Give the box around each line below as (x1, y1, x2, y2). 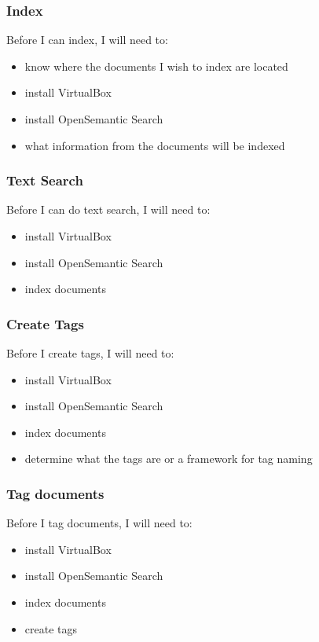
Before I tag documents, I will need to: (6, 515, 192, 531)
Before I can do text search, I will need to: (6, 201, 211, 218)
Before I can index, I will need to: (6, 31, 168, 48)
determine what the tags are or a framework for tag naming (24, 450, 313, 467)
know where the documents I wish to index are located (24, 57, 288, 74)
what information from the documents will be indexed (24, 137, 285, 153)
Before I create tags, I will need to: (6, 345, 174, 361)
